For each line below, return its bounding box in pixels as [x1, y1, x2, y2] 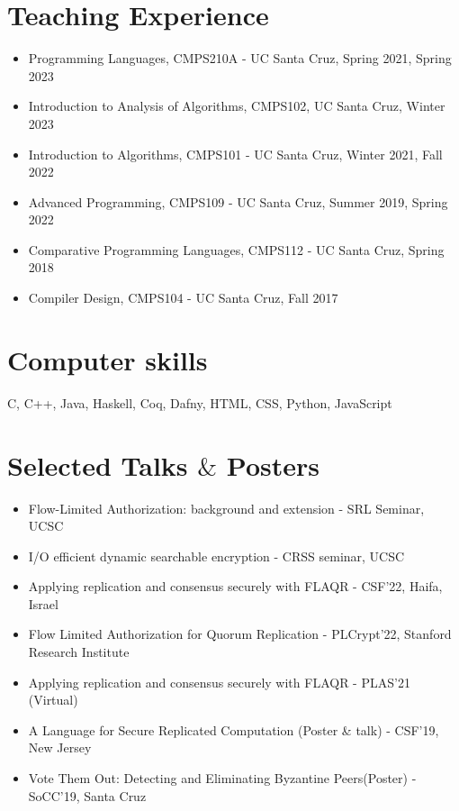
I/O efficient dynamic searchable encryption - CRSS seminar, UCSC [28, 546, 405, 565]
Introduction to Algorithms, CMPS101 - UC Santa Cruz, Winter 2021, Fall [28, 144, 443, 163]
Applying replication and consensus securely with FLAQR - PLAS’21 [28, 672, 410, 691]
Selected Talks [7, 446, 188, 483]
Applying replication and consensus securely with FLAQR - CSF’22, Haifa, [28, 577, 443, 596]
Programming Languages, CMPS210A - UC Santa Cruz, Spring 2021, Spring [28, 49, 452, 68]
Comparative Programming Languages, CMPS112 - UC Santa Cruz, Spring [28, 240, 445, 259]
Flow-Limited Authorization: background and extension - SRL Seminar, [28, 498, 425, 517]
